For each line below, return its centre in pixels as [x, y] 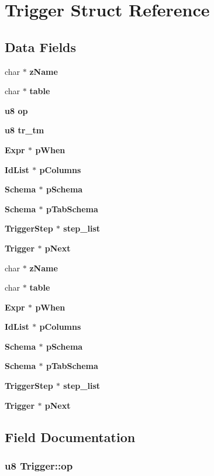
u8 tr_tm [25, 130]
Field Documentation [70, 437]
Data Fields [41, 46]
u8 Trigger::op [39, 465]
